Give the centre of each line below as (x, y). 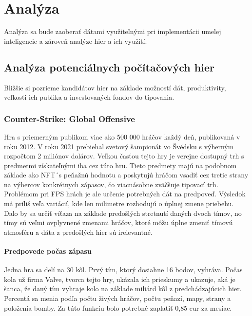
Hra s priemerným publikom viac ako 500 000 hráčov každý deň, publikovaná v (122, 136)
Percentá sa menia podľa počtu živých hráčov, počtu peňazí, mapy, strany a (117, 298)
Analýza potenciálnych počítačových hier (109, 67)
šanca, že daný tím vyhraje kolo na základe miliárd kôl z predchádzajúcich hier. (123, 289)
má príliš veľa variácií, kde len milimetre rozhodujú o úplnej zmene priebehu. (119, 203)
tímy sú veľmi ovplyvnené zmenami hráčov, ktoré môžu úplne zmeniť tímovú (118, 222)
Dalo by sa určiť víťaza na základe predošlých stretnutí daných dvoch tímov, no (123, 213)
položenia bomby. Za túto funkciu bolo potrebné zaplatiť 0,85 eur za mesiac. (118, 307)
